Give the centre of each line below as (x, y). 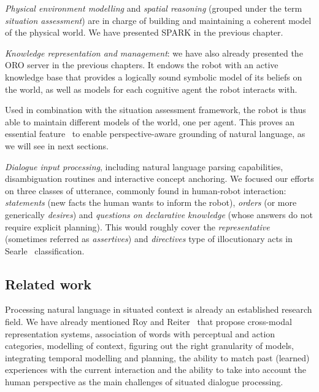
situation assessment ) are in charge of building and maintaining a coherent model (158, 20)
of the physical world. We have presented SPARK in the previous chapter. (144, 32)
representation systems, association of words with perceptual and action (140, 333)
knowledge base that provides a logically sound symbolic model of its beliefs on (154, 76)
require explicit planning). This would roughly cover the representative (137, 226)
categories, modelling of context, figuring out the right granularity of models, (149, 346)
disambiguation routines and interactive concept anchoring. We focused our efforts (159, 178)
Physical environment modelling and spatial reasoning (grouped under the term (154, 8)
